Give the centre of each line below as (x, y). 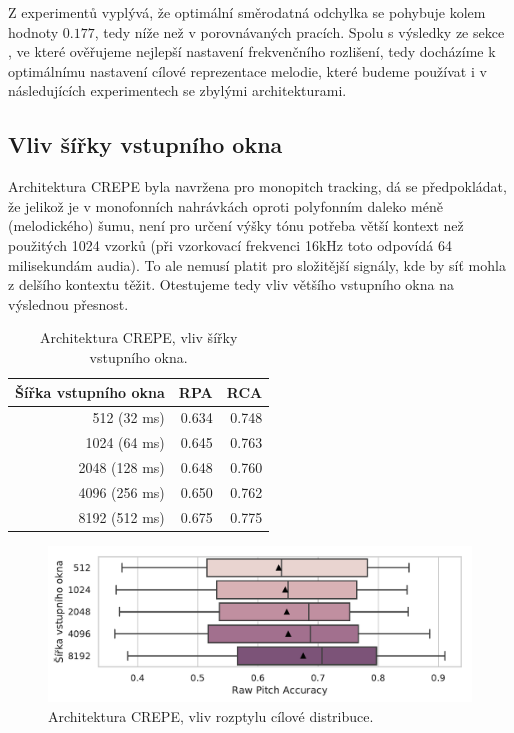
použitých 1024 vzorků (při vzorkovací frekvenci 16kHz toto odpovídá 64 (230, 244)
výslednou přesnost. (68, 303)
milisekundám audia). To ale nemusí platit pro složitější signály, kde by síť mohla (257, 264)
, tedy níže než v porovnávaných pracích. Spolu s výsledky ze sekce (299, 31)
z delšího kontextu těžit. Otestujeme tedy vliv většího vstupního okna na (231, 284)
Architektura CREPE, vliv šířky (138, 337)
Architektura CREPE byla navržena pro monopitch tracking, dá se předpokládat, (257, 186)
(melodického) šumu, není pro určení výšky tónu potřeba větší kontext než (236, 225)
